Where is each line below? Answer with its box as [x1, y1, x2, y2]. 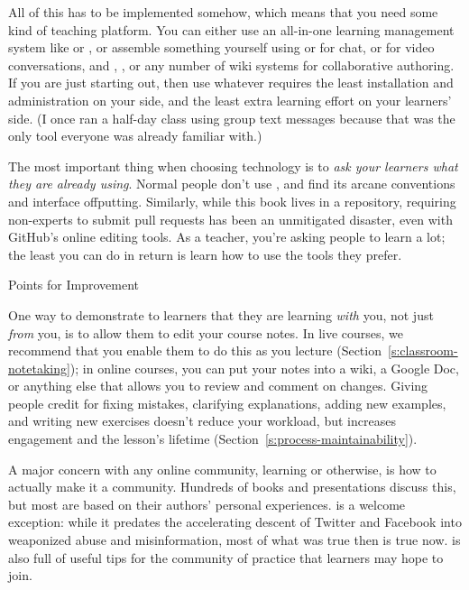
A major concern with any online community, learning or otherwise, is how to [8, 459, 437, 478]
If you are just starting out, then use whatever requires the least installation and [8, 73, 454, 92]
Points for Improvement [8, 275, 140, 294]
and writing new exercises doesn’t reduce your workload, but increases [8, 411, 396, 430]
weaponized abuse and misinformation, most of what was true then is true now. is [8, 530, 461, 549]
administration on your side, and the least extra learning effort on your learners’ [8, 90, 452, 109]
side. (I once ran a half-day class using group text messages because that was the [8, 108, 455, 127]
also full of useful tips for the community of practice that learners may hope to [8, 548, 444, 567]
